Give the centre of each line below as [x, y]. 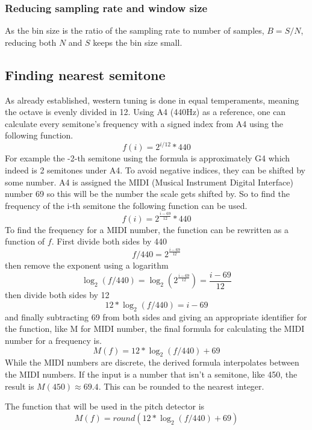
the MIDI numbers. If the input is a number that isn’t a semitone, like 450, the [151, 374]
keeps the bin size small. [138, 42]
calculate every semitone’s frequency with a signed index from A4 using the [144, 123]
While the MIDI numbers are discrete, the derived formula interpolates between [152, 362]
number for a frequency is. [53, 340]
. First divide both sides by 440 [109, 241]
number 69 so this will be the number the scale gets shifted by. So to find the [147, 194]
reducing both [31, 42]
